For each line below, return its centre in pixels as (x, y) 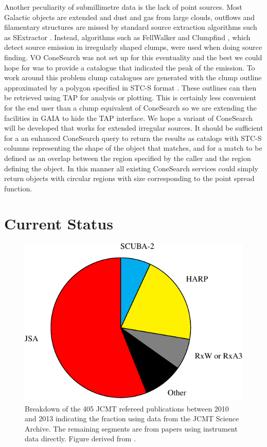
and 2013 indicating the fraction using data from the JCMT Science (132, 418)
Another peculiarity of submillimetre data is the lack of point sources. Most (123, 7)
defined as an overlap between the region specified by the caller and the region (128, 158)
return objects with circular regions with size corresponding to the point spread (129, 178)
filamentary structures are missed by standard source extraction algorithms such (131, 27)
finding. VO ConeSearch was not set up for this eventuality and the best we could (133, 57)
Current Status (59, 223)
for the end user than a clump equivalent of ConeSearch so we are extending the (131, 107)
